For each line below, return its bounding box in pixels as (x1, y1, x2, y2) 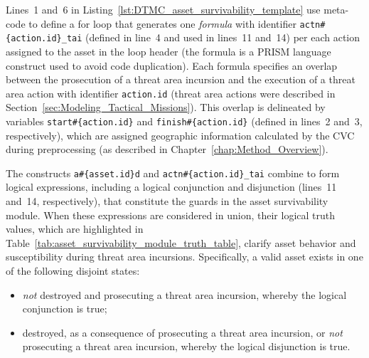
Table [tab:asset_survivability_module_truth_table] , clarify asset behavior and (6, 235, 356, 250)
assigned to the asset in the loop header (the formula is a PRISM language (6, 43, 331, 58)
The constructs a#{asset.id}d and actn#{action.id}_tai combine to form (6, 165, 340, 180)
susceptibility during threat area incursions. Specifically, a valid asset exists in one (6, 249, 363, 264)
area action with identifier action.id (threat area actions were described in (6, 85, 336, 100)
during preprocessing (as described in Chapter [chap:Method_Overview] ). (6, 142, 328, 157)
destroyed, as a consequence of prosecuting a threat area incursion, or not (22, 325, 343, 339)
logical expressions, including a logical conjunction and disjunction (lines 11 (6, 179, 337, 194)
